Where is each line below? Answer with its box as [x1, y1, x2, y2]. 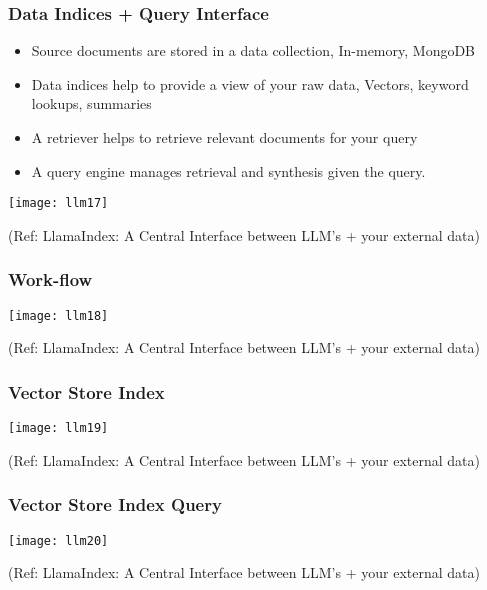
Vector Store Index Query [8, 492, 222, 517]
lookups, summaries [31, 93, 152, 114]
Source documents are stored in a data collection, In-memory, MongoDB [31, 40, 476, 61]
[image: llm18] [8, 308, 109, 323]
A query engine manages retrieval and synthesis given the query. [31, 160, 426, 181]
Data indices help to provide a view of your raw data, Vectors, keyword [31, 73, 469, 94]
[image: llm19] [8, 421, 109, 436]
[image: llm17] [8, 196, 109, 211]
